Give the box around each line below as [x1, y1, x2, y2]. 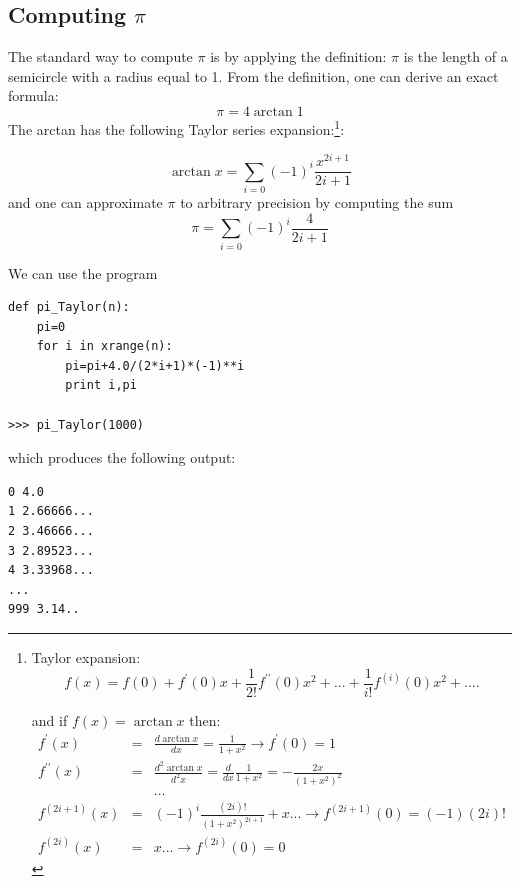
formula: [8, 85, 59, 106]
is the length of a [403, 46, 508, 67]
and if [31, 709, 68, 730]
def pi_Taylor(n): [8, 300, 130, 315]
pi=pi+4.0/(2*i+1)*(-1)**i [65, 358, 245, 373]
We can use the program [8, 262, 158, 283]
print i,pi [65, 378, 137, 393]
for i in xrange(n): [36, 339, 173, 354]
